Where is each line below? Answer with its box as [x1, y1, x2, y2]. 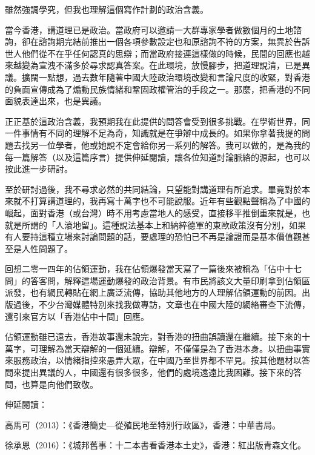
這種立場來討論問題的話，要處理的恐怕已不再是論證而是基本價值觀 [38, 230, 302, 243]
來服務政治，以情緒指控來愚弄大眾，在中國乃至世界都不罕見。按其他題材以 [5, 354, 302, 367]
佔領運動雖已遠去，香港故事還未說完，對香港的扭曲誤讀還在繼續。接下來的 [5, 330, 302, 343]
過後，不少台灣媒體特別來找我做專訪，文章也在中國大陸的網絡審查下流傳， [13, 298, 310, 311]
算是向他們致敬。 [30, 377, 98, 390]
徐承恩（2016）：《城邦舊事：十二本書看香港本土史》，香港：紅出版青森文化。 [5, 439, 306, 451]
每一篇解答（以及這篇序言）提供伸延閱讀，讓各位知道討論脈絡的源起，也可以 [5, 150, 310, 163]
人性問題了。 [21, 242, 73, 254]
